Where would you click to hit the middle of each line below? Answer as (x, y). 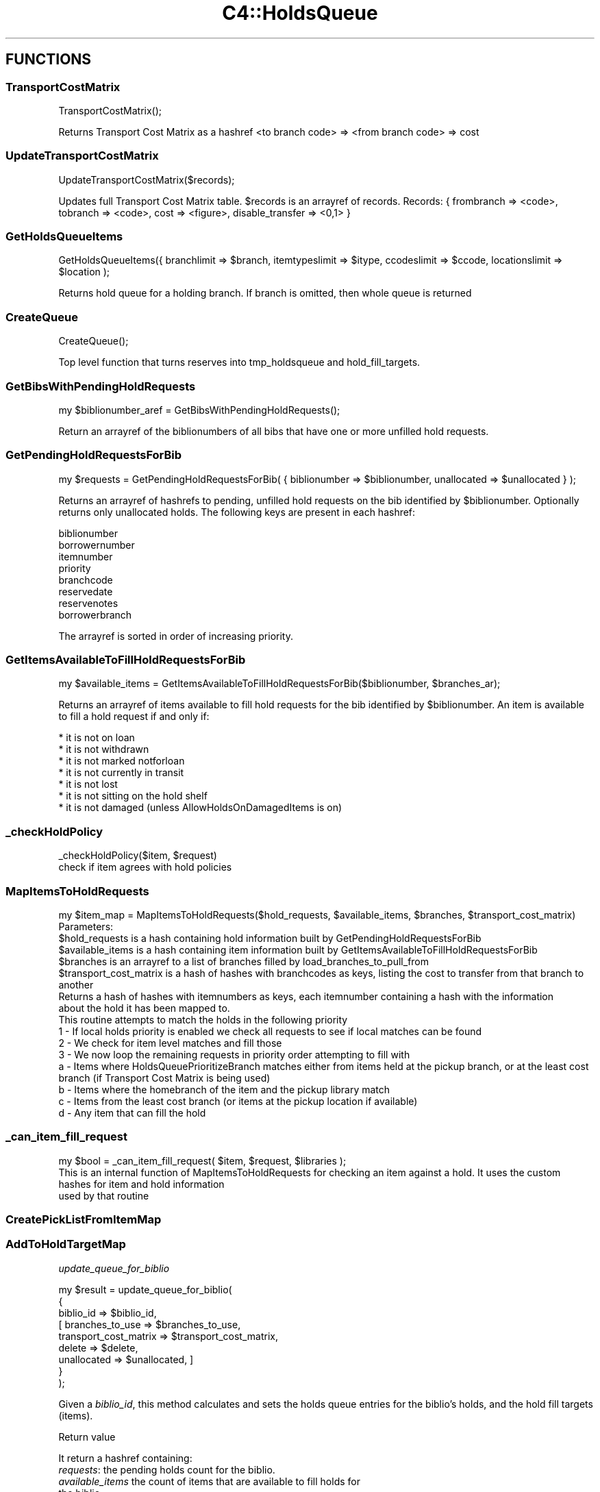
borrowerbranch (95, 614)
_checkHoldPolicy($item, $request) (138, 856)
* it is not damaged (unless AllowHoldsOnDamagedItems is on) (200, 808)
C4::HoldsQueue (300, 13)
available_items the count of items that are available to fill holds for (209, 1481)
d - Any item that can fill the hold (132, 1112)
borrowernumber (97, 545)
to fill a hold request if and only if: (134, 717)
